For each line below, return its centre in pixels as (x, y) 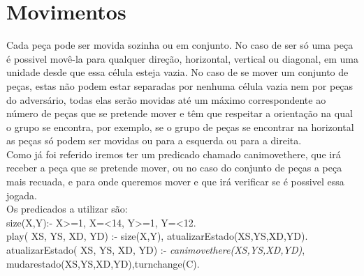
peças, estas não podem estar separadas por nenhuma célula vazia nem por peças (180, 85)
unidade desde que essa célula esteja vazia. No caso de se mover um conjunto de (177, 72)
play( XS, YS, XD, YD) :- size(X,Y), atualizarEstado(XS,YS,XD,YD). (157, 236)
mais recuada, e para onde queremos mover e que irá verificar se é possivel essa (175, 182)
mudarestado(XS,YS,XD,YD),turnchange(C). (103, 263)
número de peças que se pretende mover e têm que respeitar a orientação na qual (180, 113)
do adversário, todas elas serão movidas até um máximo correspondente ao (166, 99)
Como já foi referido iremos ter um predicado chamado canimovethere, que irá (174, 154)
